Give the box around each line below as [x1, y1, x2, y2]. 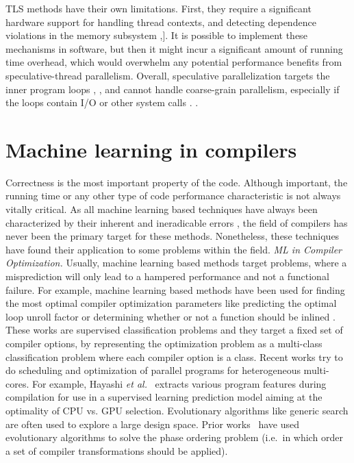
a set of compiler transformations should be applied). [5, 443, 228, 458]
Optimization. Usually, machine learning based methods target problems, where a [5, 255, 347, 270]
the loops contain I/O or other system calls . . [5, 95, 199, 110]
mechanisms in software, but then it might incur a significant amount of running [5, 41, 343, 55]
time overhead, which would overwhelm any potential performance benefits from [5, 55, 342, 69]
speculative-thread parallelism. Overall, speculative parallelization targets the [5, 68, 330, 82]
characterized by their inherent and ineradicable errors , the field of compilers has [5, 215, 348, 229]
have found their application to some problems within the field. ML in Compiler [5, 242, 342, 256]
